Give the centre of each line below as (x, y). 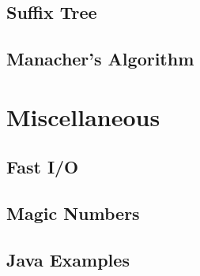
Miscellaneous (83, 116)
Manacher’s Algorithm (100, 59)
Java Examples (68, 259)
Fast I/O (43, 167)
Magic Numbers (73, 213)
